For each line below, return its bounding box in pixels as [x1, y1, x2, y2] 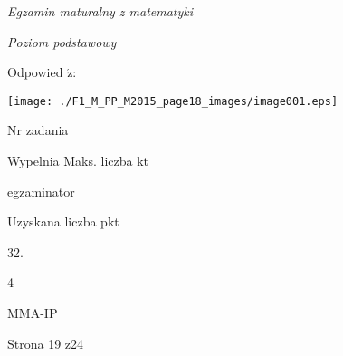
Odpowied [7, 63, 63, 82]
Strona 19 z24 [7, 333, 84, 352]
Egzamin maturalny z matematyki [7, 2, 194, 20]
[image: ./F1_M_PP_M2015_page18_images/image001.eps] [7, 94, 338, 108]
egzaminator [7, 181, 75, 200]
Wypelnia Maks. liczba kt [7, 151, 149, 170]
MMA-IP [7, 303, 58, 322]
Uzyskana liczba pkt [7, 212, 119, 231]
